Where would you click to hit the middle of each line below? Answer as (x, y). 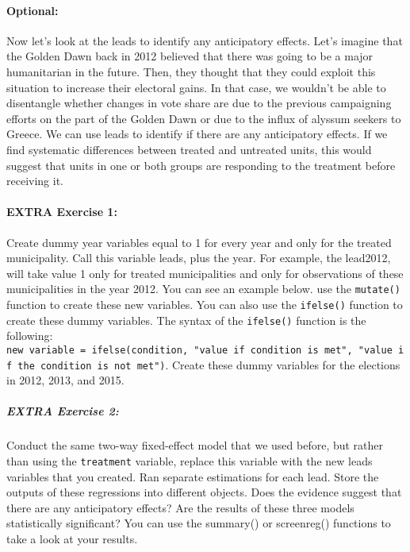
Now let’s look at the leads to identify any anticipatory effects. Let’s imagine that (205, 40)
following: (30, 336)
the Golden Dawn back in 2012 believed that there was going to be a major (190, 56)
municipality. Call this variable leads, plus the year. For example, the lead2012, (199, 258)
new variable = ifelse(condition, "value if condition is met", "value (199, 350)
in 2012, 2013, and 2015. (65, 380)
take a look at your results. (72, 538)
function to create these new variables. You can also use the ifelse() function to (205, 304)
